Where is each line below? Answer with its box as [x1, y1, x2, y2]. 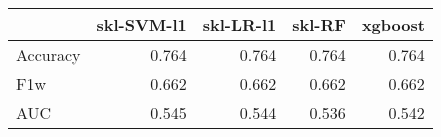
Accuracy [16, 43, 81, 66]
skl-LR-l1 [202, 13, 277, 36]
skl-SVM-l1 [96, 13, 187, 36]
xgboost [361, 13, 425, 36]
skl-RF [292, 13, 346, 36]
